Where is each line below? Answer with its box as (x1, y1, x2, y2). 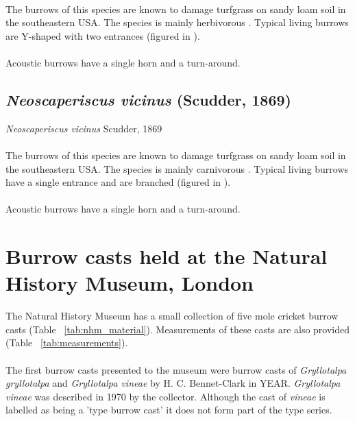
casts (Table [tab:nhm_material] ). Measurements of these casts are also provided (5, 322, 350, 336)
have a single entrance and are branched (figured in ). (5, 175, 231, 189)
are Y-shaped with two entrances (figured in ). (5, 28, 200, 43)
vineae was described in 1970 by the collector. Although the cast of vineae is (5, 389, 326, 403)
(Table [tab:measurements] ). (5, 335, 128, 350)
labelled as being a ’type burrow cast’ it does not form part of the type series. (5, 402, 332, 417)
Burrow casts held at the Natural (5, 242, 328, 270)
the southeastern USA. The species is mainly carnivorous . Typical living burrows (5, 161, 349, 176)
